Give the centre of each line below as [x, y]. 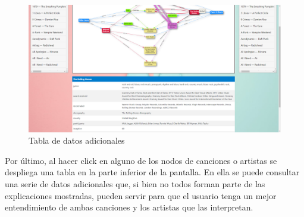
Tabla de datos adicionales [77, 140]
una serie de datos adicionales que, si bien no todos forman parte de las [135, 184]
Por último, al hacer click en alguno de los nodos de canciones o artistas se [141, 160]
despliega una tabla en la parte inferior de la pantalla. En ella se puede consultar [152, 172]
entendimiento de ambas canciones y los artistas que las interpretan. [129, 207]
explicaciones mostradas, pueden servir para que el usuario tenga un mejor [141, 195]
